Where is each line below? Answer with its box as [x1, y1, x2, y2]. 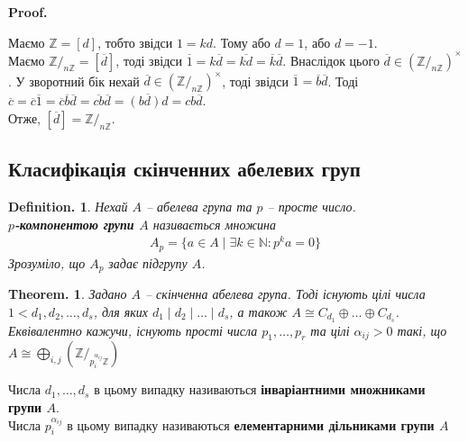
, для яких [93, 302, 148, 320]
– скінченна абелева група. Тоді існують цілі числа [144, 284, 426, 303]
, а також [229, 302, 288, 320]
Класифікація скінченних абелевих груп [8, 155, 361, 183]
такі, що [397, 320, 447, 339]
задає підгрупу [108, 253, 188, 272]
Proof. [8, 3, 48, 21]
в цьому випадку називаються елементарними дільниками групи [67, 415, 435, 434]
